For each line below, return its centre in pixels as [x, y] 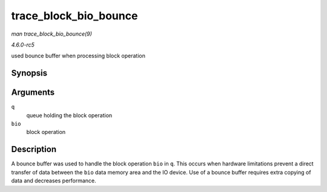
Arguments [33, 93]
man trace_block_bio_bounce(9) [51, 34]
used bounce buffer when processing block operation [78, 56]
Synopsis [29, 73]
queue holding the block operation [69, 115]
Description [34, 149]
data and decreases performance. [54, 181]
